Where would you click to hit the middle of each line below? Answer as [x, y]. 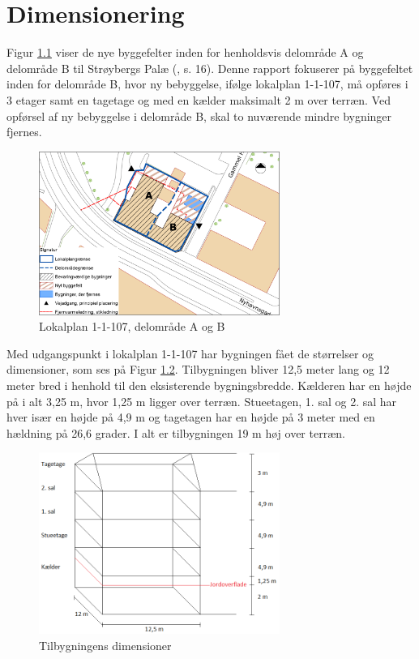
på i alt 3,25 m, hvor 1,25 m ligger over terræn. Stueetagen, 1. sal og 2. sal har [202, 401]
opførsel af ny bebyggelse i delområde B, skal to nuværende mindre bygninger [199, 116]
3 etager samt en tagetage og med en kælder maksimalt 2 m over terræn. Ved [199, 99]
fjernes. [24, 132]
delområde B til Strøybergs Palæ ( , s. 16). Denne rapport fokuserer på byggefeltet [210, 68]
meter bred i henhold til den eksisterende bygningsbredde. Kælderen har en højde [209, 385]
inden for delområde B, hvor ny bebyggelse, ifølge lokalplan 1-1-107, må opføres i [207, 84]
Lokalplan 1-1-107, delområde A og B [132, 326]
